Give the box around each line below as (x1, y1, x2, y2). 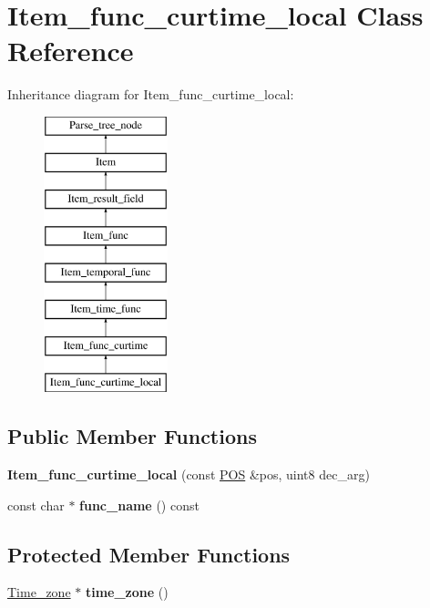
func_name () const (79, 495, 200, 514)
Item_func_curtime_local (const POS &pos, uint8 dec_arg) (7, 465, 370, 484)
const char (7, 495, 65, 514)
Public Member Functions (7, 422, 257, 450)
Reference (7, 32, 134, 69)
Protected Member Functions (7, 540, 291, 568)
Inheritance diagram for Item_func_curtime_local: (7, 85, 294, 104)
